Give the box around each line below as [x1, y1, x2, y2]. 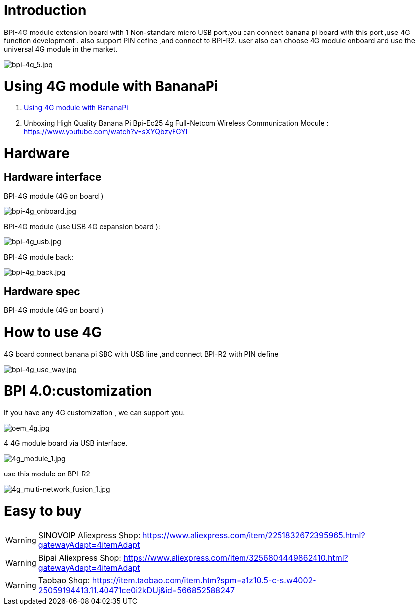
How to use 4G [4, 323, 102, 340]
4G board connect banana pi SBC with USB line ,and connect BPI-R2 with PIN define [4, 349, 279, 358]
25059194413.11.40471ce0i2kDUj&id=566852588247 [38, 585, 235, 595]
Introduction [4, 2, 87, 19]
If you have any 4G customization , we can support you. [4, 408, 185, 417]
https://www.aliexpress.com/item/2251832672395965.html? [142, 530, 365, 540]
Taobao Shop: [38, 575, 90, 585]
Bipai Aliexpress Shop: [38, 552, 121, 563]
